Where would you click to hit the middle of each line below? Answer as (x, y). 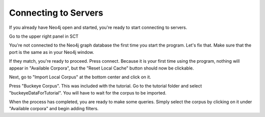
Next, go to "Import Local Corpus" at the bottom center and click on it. (80, 77)
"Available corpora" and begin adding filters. (54, 109)
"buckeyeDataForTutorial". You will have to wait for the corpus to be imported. (88, 93)
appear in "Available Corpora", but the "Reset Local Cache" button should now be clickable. (101, 68)
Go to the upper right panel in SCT (44, 36)
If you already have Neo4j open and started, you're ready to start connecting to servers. (98, 27)
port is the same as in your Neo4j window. (52, 52)
